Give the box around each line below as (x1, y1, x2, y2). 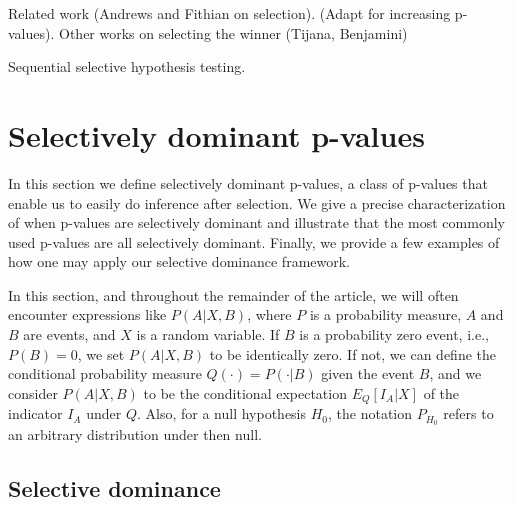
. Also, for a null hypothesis (136, 403, 307, 424)
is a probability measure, (309, 304, 462, 325)
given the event (321, 363, 415, 384)
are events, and (23, 324, 116, 345)
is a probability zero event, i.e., (299, 324, 489, 345)
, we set (77, 343, 125, 364)
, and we (429, 363, 482, 384)
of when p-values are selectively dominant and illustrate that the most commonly (8, 212, 505, 233)
